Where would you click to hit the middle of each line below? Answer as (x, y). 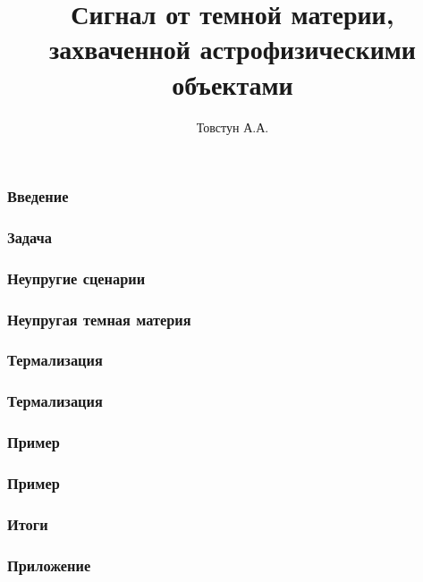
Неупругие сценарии (76, 278)
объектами (233, 84)
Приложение (49, 565)
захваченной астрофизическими (233, 49)
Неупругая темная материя (99, 319)
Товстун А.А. (233, 127)
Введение (38, 196)
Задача (30, 236)
